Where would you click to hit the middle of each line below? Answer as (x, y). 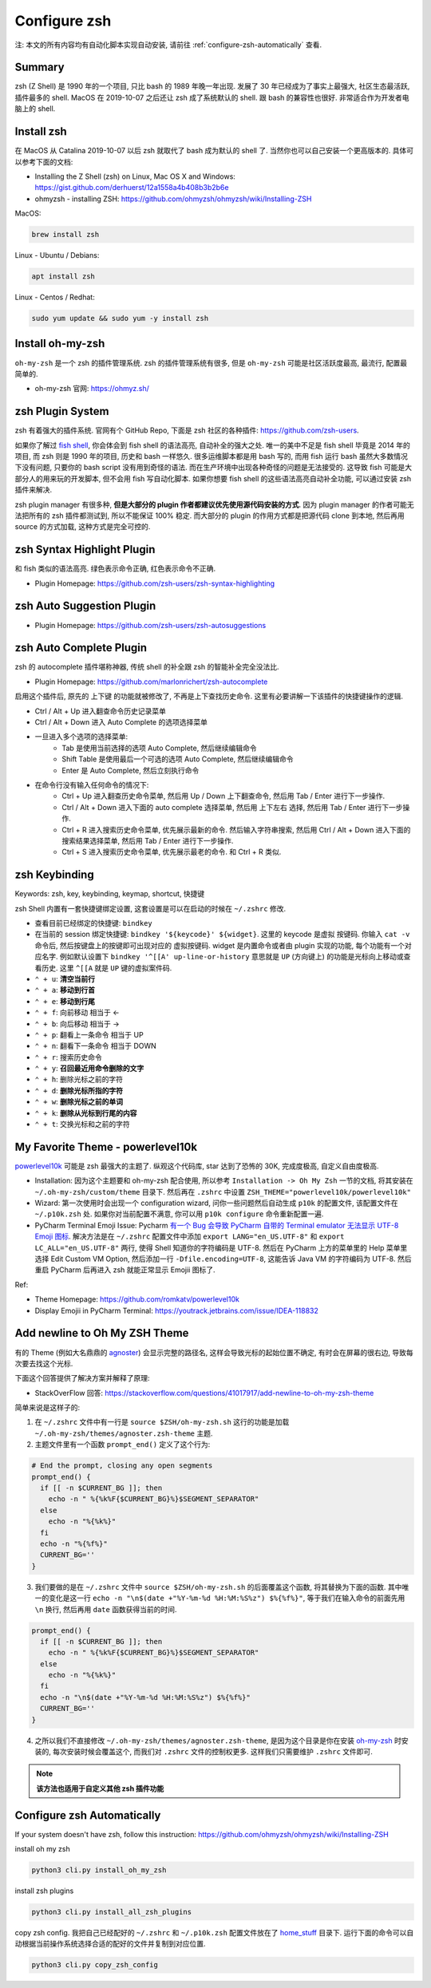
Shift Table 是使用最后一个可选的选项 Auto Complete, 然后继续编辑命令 (178, 759)
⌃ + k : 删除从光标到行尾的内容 (86, 1113)
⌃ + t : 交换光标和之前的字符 (83, 1124)
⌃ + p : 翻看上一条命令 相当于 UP (89, 1034)
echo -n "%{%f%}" (74, 1543)
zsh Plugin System (62, 411)
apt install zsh (63, 277)
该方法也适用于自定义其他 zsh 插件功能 (100, 1788)
